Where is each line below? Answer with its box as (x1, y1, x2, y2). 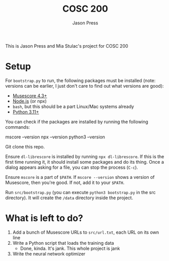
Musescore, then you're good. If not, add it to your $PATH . (5, 179, 125, 185)
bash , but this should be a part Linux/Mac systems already (12, 103, 134, 109)
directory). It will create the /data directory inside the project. (5, 195, 133, 201)
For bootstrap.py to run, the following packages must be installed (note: (5, 77, 156, 84)
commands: (5, 124, 30, 130)
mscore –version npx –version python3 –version (5, 134, 106, 140)
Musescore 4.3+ (12, 92, 47, 99)
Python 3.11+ (12, 108, 40, 115)
